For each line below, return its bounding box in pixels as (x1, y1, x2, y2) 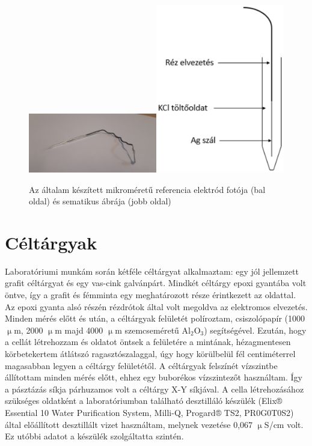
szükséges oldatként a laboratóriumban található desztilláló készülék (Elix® (5, 394, 283, 407)
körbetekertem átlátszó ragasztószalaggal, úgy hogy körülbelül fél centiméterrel (5, 347, 296, 360)
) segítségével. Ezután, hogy (204, 323, 307, 336)
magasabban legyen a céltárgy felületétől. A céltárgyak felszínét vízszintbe (5, 359, 278, 371)
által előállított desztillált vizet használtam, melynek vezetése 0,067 (5, 418, 253, 430)
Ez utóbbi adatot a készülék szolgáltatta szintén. (5, 430, 184, 442)
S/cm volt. (264, 418, 304, 430)
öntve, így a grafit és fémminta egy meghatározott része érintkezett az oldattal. (5, 289, 296, 301)
